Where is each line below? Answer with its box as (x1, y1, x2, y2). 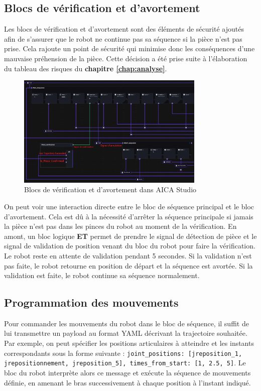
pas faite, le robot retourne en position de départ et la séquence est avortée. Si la (4, 260, 253, 271)
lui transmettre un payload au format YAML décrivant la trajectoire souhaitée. (4, 328, 247, 338)
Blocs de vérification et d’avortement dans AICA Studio (24, 184, 197, 195)
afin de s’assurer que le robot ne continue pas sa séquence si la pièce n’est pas (4, 33, 242, 44)
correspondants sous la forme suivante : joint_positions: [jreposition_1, (4, 347, 242, 358)
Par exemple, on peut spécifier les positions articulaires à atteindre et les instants (4, 338, 254, 348)
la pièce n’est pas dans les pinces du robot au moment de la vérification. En (4, 221, 237, 231)
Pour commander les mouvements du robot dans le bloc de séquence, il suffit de (4, 318, 249, 328)
